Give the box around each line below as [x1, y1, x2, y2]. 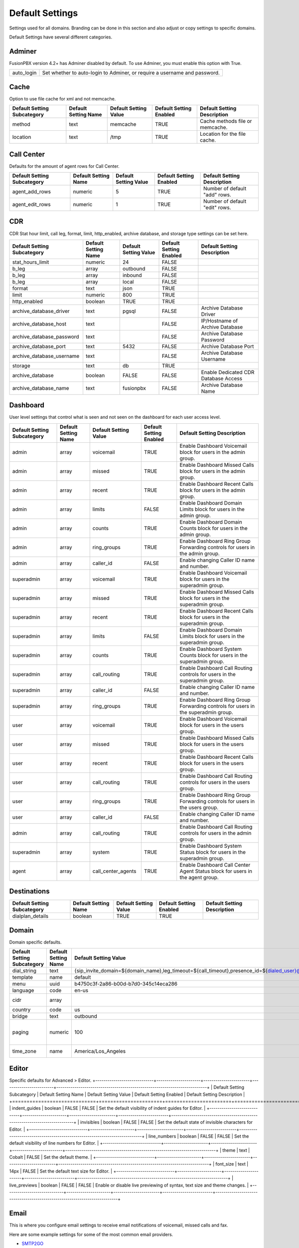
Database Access [201, 375, 243, 382]
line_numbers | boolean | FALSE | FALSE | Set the [148, 1133, 249, 1139]
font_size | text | [215, 1161, 249, 1167]
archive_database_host [12, 320, 67, 327]
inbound [122, 272, 142, 279]
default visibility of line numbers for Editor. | [9, 1140, 99, 1146]
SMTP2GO [21, 1241, 44, 1247]
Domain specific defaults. [9, 939, 62, 945]
